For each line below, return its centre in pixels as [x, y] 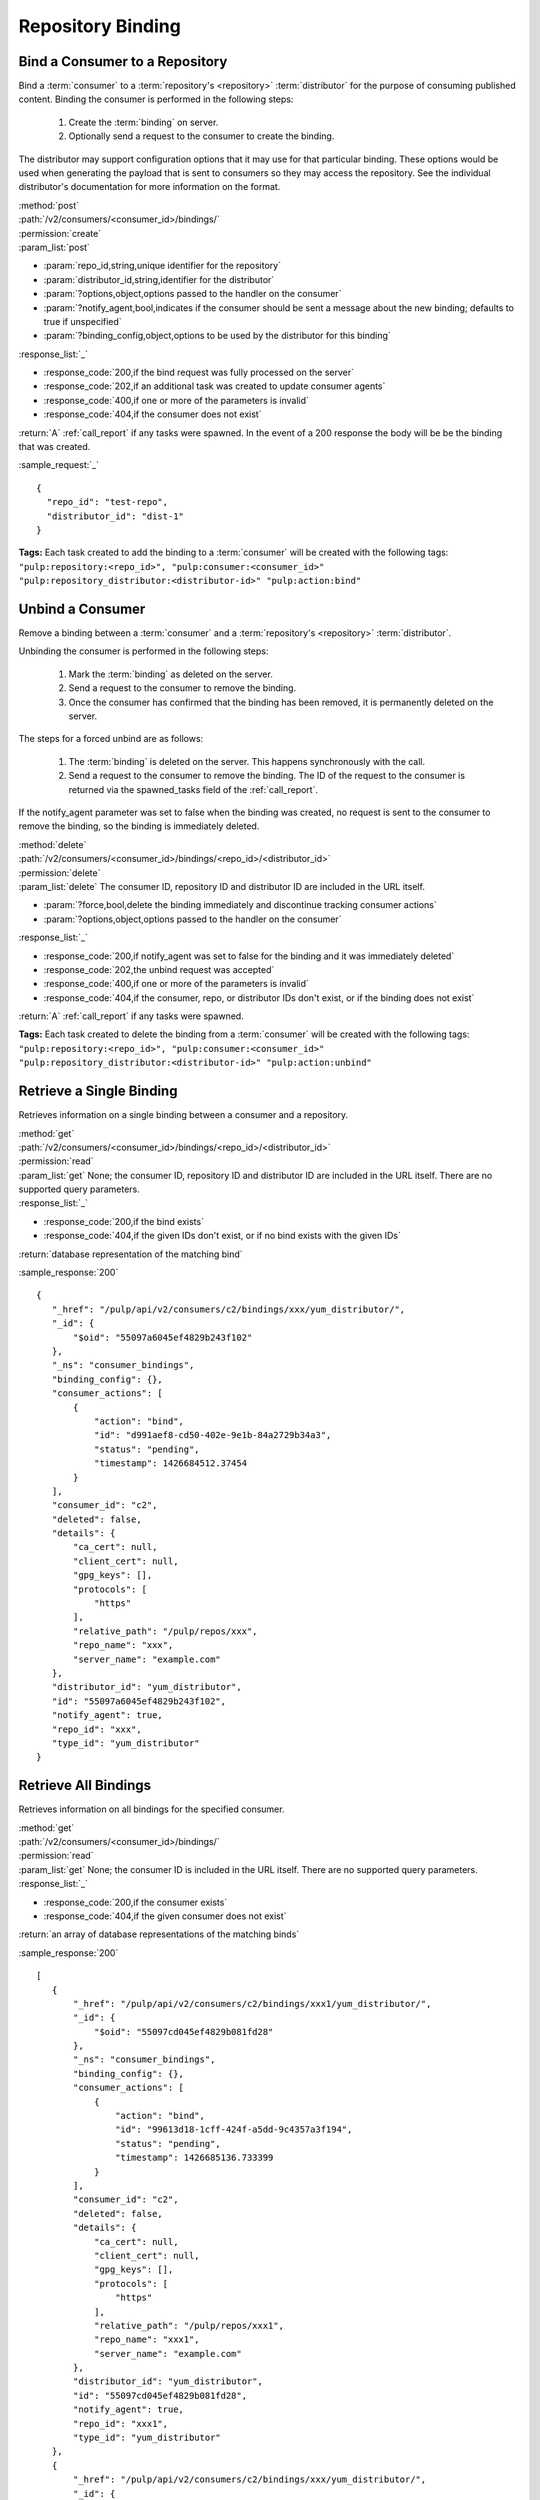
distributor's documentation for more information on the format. [149, 187]
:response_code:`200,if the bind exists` [124, 1221]
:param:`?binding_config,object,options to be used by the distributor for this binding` [217, 336]
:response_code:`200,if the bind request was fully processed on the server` [199, 372]
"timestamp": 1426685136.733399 [194, 2158]
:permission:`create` [60, 233]
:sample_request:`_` [59, 465]
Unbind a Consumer [82, 608]
